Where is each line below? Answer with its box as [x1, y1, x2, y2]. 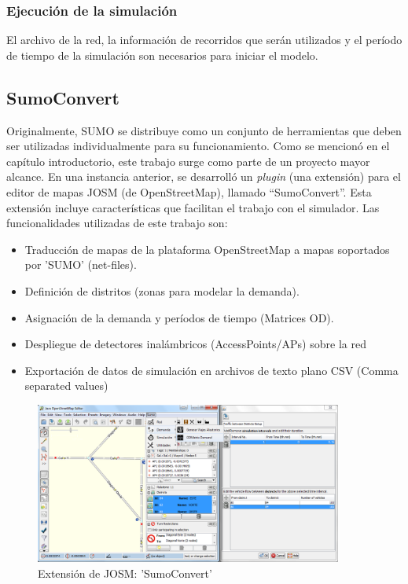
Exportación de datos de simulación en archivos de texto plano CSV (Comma [24, 362, 399, 378]
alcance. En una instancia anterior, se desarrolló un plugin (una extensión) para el [6, 168, 401, 185]
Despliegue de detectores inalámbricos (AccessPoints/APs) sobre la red [24, 336, 366, 352]
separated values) [24, 377, 108, 394]
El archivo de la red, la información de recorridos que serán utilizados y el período [6, 31, 402, 48]
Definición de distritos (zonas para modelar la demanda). [24, 282, 300, 299]
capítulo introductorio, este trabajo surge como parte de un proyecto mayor [6, 152, 370, 169]
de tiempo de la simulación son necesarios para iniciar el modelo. [6, 46, 318, 63]
